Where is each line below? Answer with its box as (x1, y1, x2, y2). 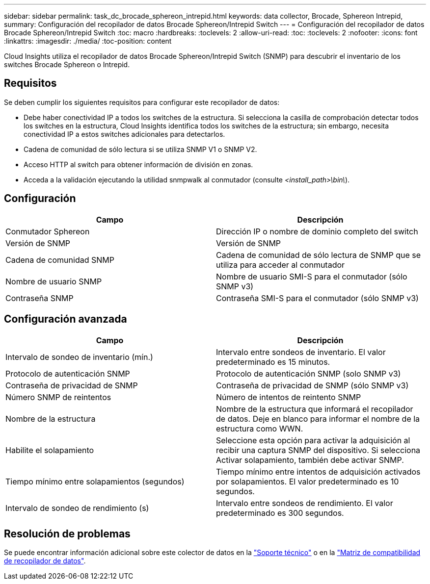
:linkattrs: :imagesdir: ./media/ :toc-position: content (4, 37, 172, 45)
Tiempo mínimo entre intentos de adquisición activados (216, 466, 421, 477)
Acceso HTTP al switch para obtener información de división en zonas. (24, 160, 253, 169)
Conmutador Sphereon (5, 226, 90, 236)
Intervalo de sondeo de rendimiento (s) (5, 503, 149, 513)
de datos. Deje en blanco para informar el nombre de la (216, 413, 420, 424)
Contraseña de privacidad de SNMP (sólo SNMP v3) (216, 380, 409, 390)
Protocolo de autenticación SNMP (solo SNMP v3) (216, 368, 401, 379)
